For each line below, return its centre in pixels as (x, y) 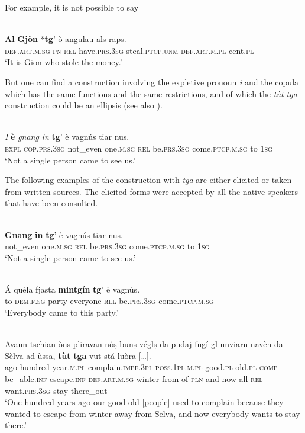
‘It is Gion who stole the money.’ (64, 62)
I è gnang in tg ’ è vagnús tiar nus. (67, 137)
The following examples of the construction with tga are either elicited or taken (148, 180)
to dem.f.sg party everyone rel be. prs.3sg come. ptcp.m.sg (109, 301)
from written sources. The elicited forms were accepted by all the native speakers (151, 191)
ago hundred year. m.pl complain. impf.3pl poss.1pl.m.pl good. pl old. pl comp (141, 367)
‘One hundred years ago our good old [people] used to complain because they (144, 402)
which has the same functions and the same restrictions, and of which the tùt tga (151, 93)
